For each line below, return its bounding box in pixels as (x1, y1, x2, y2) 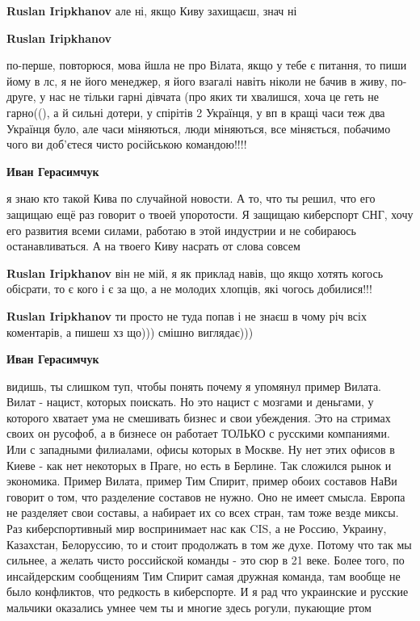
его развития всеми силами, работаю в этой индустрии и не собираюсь (6, 221, 356, 238)
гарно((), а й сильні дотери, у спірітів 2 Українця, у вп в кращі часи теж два (6, 103, 385, 120)
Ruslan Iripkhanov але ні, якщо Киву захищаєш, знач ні (6, 2, 297, 19)
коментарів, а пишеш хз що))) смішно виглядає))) (6, 323, 254, 340)
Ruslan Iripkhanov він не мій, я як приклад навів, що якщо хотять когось (6, 264, 384, 281)
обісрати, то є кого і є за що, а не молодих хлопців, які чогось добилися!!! (6, 280, 372, 297)
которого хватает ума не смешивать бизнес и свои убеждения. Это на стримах (6, 409, 391, 426)
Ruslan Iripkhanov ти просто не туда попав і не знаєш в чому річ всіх (6, 307, 367, 324)
